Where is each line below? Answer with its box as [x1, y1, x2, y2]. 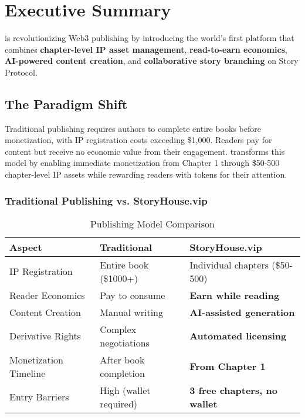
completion [100, 366, 145, 380]
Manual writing [100, 305, 163, 319]
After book [100, 352, 145, 366]
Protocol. [5, 66, 38, 78]
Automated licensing [189, 329, 287, 343]
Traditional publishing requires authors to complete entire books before [5, 122, 261, 134]
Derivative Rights [9, 329, 81, 343]
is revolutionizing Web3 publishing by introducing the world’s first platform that [5, 32, 294, 44]
